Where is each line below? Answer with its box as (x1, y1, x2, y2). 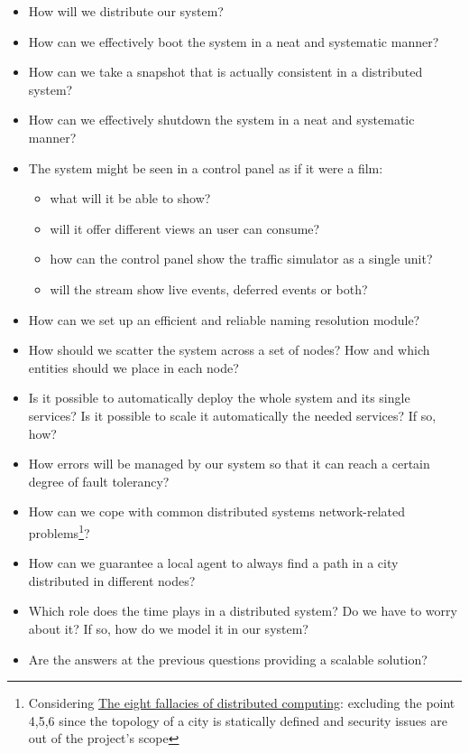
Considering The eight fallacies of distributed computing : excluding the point (28, 693, 455, 712)
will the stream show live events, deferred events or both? (50, 279, 368, 298)
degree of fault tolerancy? (28, 471, 170, 490)
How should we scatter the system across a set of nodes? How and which (28, 340, 430, 359)
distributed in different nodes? (28, 571, 196, 590)
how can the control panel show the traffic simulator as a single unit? (50, 249, 433, 268)
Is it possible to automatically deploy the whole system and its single (28, 388, 410, 407)
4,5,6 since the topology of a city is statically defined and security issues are (28, 711, 447, 730)
